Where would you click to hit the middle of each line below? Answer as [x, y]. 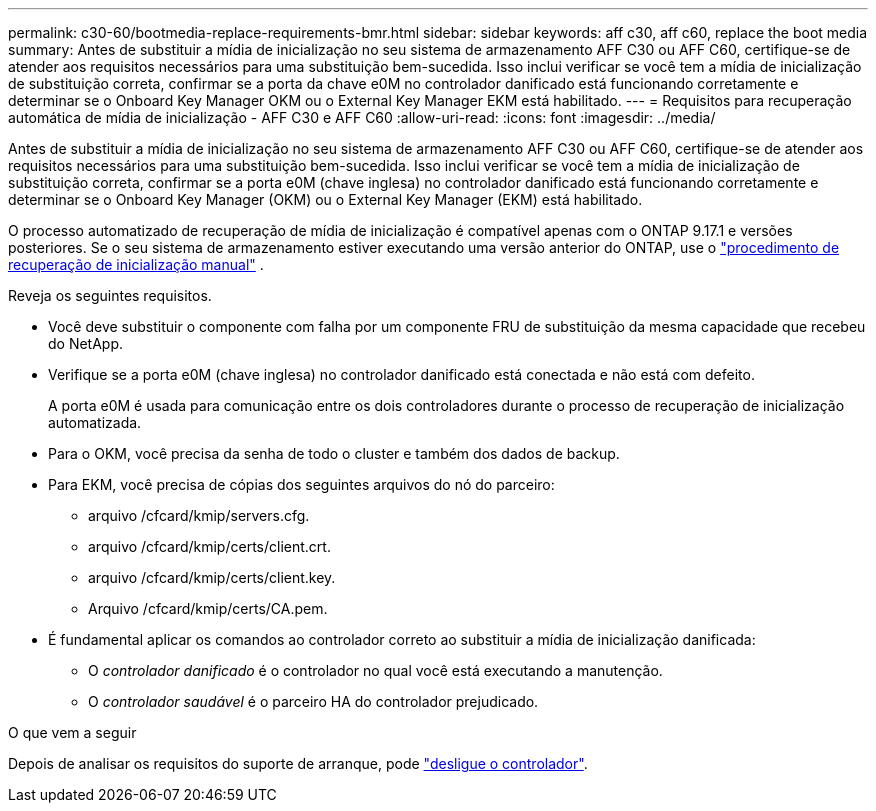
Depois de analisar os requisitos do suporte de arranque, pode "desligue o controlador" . [298, 763]
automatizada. [95, 422]
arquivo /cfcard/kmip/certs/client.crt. [209, 546]
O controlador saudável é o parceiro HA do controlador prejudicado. [313, 701]
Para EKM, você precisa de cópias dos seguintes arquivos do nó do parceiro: [301, 484]
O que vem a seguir [72, 732]
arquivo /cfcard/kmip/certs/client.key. [212, 577]
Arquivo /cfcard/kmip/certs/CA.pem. [208, 608]
